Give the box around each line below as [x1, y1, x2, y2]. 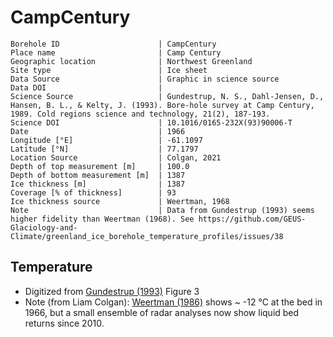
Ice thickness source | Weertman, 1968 [10, 196, 230, 206]
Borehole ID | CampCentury [10, 39, 217, 49]
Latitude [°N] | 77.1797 [10, 144, 199, 154]
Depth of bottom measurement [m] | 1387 [10, 170, 186, 180]
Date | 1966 [10, 126, 186, 136]
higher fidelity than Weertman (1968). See [10, 214, 195, 224]
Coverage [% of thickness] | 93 [10, 187, 177, 198]
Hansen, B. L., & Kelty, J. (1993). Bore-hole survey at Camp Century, [10, 100, 315, 110]
